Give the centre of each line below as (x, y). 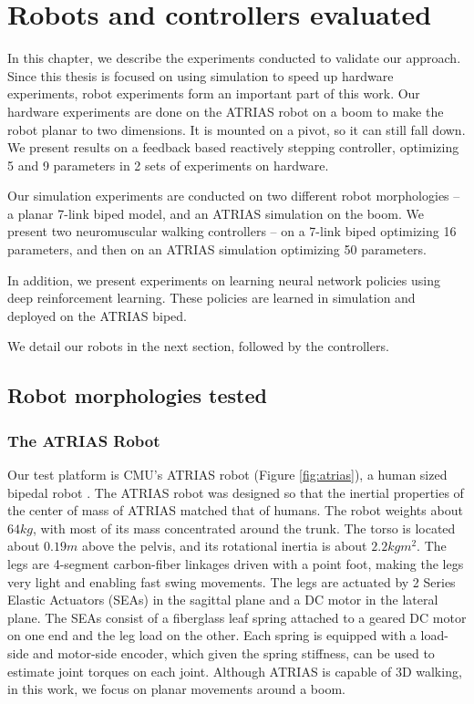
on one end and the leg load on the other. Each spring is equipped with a (212, 635)
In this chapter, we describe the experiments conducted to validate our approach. (234, 58)
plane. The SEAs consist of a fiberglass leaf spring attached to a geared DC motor (237, 617)
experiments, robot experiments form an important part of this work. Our (214, 93)
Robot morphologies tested (137, 395)
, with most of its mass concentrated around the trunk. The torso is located (244, 528)
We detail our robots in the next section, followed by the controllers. (198, 346)
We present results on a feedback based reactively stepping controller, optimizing (233, 147)
